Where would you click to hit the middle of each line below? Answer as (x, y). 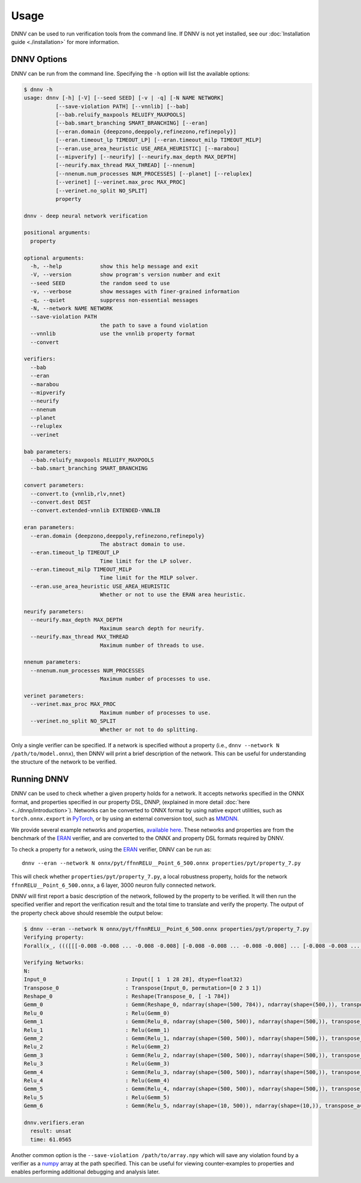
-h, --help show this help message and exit (114, 267)
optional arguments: (54, 258)
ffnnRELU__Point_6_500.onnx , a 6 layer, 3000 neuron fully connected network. (114, 885)
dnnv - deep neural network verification (86, 216)
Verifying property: (54, 937)
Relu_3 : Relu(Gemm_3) (97, 1064)
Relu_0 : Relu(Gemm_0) (97, 1013)
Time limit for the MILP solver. (149, 578)
